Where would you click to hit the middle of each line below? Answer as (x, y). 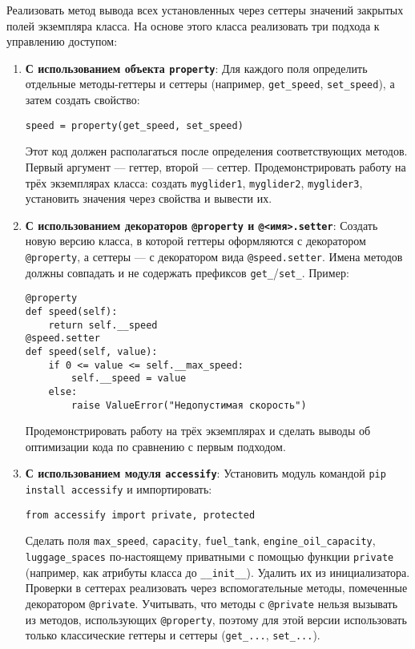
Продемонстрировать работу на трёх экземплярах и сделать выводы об (198, 431)
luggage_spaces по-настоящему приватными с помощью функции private (210, 556)
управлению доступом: (62, 41)
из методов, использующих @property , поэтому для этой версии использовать (216, 619)
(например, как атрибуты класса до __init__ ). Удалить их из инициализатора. (218, 572)
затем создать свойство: (83, 100)
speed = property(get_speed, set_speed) (134, 125)
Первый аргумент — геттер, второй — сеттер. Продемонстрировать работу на (216, 166)
